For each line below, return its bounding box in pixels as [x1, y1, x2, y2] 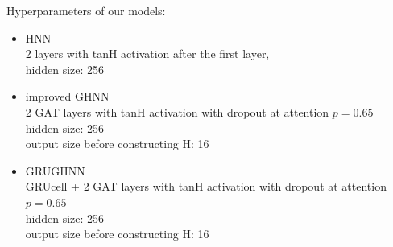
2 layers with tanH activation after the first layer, [25, 45, 270, 62]
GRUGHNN [25, 162, 85, 179]
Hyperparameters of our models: [6, 2, 166, 19]
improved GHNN [25, 88, 110, 105]
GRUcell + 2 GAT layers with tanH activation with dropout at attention [25, 178, 387, 195]
